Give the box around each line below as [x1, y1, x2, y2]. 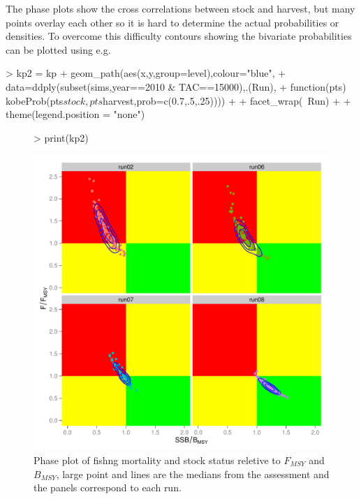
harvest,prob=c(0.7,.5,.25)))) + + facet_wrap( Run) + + [103, 93, 351, 107]
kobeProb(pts [6, 93, 64, 107]
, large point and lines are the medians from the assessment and [56, 466, 330, 481]
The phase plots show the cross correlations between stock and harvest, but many [6, 1, 355, 15]
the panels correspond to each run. [34, 480, 182, 495]
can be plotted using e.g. [6, 42, 111, 57]
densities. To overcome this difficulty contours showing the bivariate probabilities [6, 29, 352, 43]
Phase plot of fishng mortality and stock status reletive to [34, 452, 281, 467]
